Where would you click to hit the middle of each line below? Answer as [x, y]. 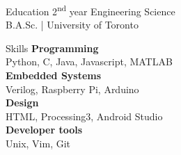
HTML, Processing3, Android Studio [84, 116]
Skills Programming [52, 48]
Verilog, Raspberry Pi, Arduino [72, 89]
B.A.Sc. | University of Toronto [72, 25]
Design [22, 103]
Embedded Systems [54, 75]
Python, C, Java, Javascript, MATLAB [89, 62]
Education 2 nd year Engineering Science [90, 10]
